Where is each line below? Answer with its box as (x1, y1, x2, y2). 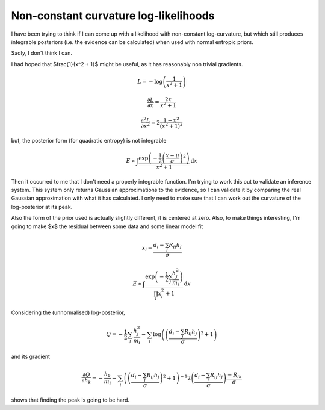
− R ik (227, 371, 242, 379)
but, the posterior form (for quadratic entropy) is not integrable (11, 137, 167, 144)
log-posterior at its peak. (11, 203, 73, 210)
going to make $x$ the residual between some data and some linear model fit (11, 223, 203, 230)
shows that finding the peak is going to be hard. (11, 396, 129, 403)
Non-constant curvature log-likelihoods (11, 9, 215, 22)
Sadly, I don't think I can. (11, 49, 72, 57)
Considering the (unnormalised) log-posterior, (11, 309, 126, 316)
